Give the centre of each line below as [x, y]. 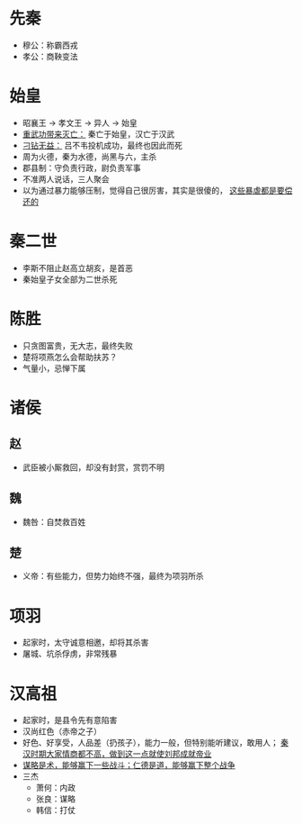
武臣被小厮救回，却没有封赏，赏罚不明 [93, 467]
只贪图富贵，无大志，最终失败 [77, 345]
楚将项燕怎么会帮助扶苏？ [70, 357]
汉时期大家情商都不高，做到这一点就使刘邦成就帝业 [117, 754]
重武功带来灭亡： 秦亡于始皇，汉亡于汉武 [98, 134]
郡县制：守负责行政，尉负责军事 [81, 168]
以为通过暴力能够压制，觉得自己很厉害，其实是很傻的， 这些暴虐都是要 [153, 190]
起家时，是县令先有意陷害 [70, 720]
